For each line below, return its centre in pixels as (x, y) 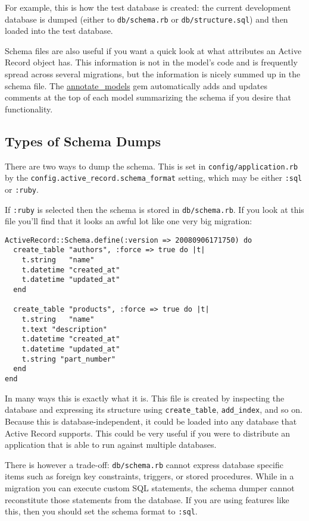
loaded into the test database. (59, 31)
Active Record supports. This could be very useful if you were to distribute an (148, 433)
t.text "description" (64, 329)
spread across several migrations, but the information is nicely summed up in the (153, 74)
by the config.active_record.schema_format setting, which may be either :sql (154, 178)
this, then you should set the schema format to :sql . (101, 511)
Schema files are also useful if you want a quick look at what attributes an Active (153, 50)
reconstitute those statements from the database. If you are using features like (147, 499)
